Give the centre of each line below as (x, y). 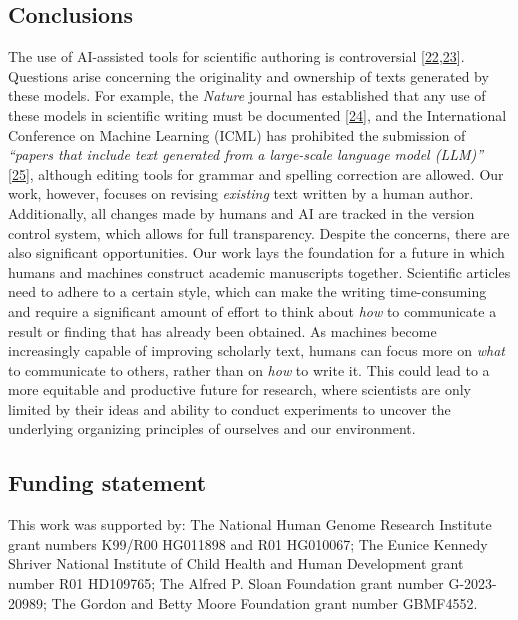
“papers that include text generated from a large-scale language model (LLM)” (246, 154)
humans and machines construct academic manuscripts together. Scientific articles (259, 271)
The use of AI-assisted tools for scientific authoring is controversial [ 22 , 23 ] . (236, 56)
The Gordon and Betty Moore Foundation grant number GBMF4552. (264, 602)
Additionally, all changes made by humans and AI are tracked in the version (241, 212)
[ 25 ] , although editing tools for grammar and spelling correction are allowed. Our (256, 173)
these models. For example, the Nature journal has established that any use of (247, 95)
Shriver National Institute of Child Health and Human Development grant (236, 563)
